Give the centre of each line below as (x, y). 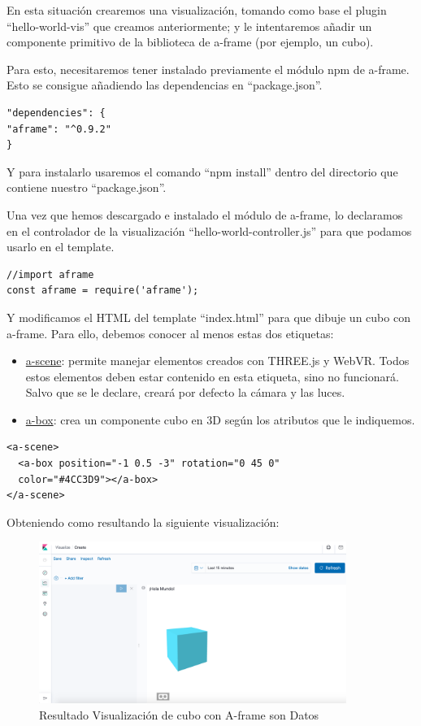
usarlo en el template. (61, 247)
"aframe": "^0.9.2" (59, 129)
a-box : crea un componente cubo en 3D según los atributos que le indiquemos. (220, 419)
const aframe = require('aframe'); (103, 291)
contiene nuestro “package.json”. (87, 187)
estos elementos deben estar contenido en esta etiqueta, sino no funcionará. (212, 376)
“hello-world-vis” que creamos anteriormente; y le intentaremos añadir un (189, 26)
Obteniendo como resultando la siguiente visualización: (143, 522)
